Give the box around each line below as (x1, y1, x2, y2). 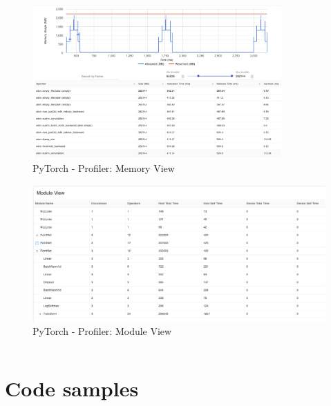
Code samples (5, 374, 139, 403)
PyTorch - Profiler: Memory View (32, 160, 175, 175)
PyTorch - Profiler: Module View (32, 324, 172, 338)
